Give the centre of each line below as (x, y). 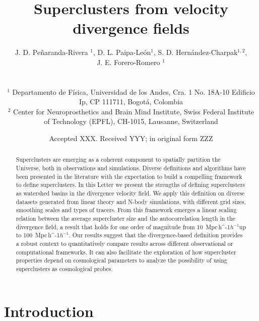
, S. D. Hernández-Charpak (196, 52)
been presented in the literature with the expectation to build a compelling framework (129, 176)
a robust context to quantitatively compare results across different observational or (124, 244)
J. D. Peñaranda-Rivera (51, 52)
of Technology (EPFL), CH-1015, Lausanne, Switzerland (131, 121)
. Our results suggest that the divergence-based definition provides (156, 235)
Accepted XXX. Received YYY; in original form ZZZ (131, 138)
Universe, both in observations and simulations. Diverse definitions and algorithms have (131, 168)
